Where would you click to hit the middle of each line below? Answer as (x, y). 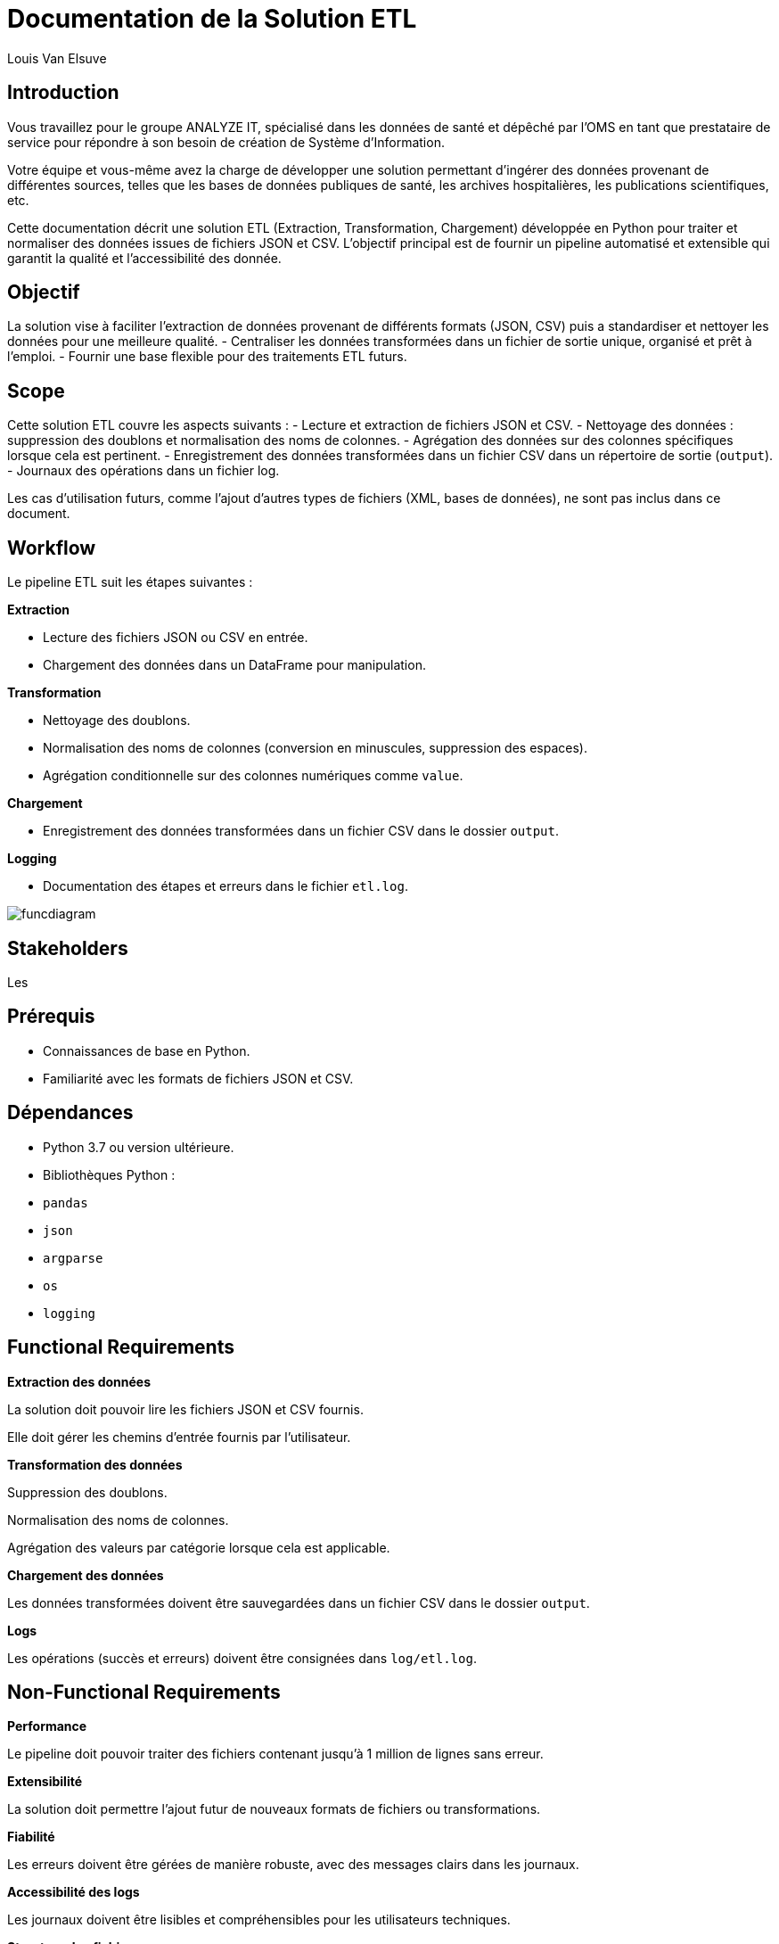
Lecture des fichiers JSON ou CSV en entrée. (176, 638)
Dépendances (70, 1113)
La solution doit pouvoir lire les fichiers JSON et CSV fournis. (185, 1409)
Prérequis (51, 1017)
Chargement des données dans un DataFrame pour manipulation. (234, 665)
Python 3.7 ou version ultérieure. (139, 1147)
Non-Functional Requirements (144, 1692)
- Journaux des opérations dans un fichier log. (143, 471)
